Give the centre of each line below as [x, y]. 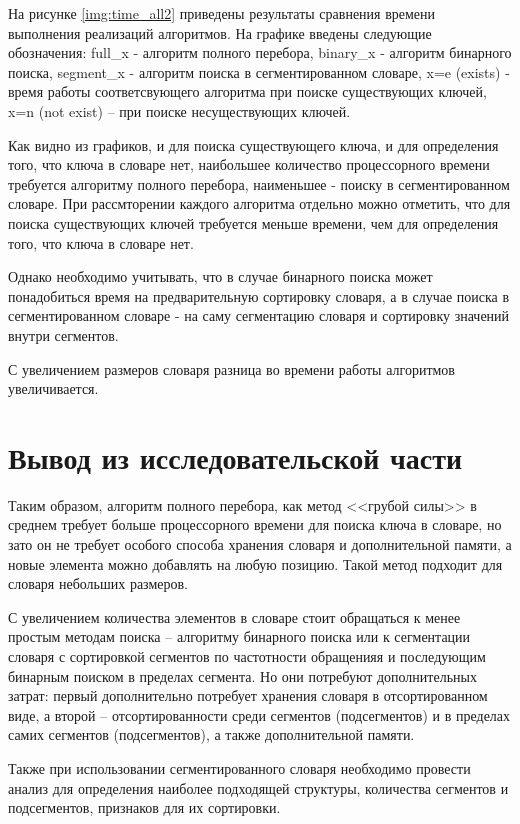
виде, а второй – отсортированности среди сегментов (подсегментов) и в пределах [259, 714]
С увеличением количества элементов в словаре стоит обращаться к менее [234, 616]
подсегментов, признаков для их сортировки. [144, 807]
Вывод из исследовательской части [235, 456]
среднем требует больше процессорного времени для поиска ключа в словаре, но [255, 524]
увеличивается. [53, 388]
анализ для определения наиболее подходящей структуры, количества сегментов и [258, 787]
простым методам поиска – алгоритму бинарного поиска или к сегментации [239, 636]
